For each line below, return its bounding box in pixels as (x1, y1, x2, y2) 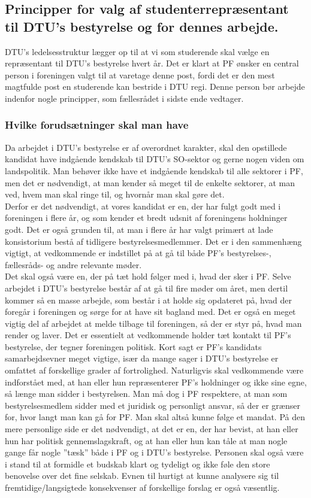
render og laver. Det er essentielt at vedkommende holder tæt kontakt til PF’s (5, 329, 291, 341)
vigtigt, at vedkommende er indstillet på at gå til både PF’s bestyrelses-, (5, 247, 271, 259)
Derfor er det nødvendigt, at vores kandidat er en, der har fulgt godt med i (5, 199, 281, 212)
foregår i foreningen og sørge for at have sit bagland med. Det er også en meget (5, 305, 296, 318)
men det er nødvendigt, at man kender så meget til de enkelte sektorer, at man (5, 176, 295, 189)
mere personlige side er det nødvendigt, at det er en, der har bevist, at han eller (5, 423, 298, 435)
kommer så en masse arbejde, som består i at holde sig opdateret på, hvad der (5, 293, 292, 306)
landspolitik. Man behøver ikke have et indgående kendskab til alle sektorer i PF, (5, 164, 303, 177)
